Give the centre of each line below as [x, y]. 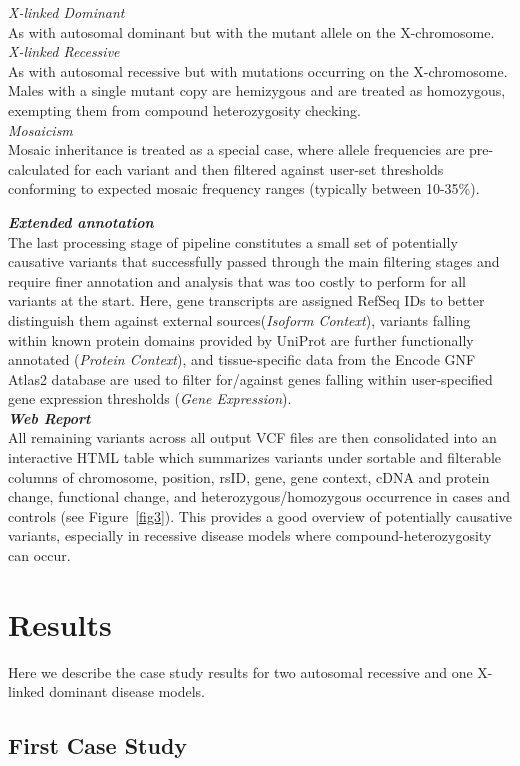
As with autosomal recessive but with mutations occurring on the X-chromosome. [258, 70]
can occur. [39, 555]
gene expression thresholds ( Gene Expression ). [150, 398]
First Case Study [98, 745]
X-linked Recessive [64, 51]
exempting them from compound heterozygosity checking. [184, 109]
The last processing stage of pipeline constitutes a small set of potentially [233, 241]
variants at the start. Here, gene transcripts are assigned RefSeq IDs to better [246, 300]
